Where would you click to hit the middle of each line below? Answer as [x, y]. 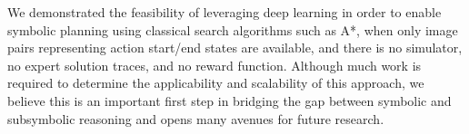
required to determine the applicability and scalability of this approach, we [216, 83]
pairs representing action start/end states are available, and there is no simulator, [235, 48]
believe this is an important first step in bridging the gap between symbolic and [230, 100]
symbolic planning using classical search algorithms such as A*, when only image [233, 29]
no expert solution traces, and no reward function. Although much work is [215, 65]
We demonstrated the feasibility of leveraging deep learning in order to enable [225, 12]
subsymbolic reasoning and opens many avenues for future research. [196, 118]
